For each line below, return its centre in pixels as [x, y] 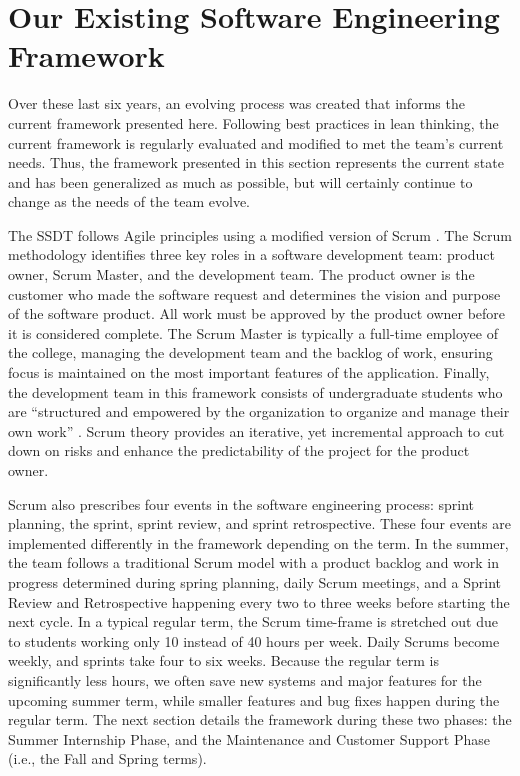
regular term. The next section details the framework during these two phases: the [260, 719]
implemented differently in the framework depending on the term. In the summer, [258, 542]
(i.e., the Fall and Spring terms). [107, 758]
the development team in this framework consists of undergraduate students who [255, 391]
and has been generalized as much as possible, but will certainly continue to [240, 181]
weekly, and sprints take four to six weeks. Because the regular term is [223, 660]
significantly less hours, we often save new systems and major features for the [245, 679]
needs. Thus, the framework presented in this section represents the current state [256, 162]
